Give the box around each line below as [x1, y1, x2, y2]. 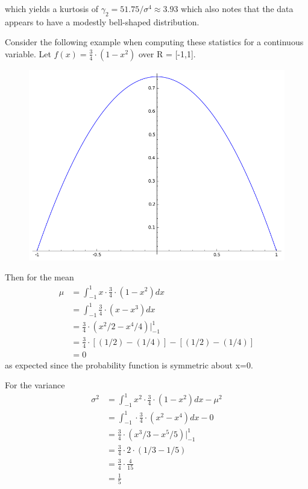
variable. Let [5, 47, 51, 60]
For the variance [5, 379, 65, 391]
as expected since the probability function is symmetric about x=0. [5, 358, 253, 371]
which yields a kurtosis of [5, 2, 99, 14]
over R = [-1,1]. [138, 47, 196, 60]
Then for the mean [5, 271, 74, 283]
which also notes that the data [181, 2, 294, 14]
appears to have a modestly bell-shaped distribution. [5, 15, 200, 28]
